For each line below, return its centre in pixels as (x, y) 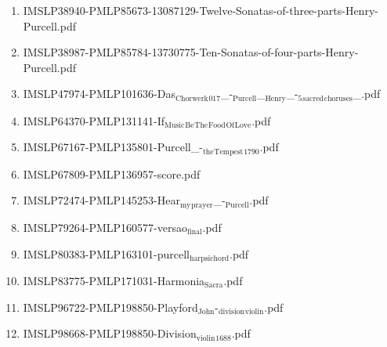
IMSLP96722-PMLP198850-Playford (110, 307)
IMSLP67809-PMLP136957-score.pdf (112, 173)
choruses (338, 98)
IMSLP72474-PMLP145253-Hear (101, 200)
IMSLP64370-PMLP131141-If (94, 120)
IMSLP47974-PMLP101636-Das (99, 94)
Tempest (229, 152)
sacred (313, 98)
